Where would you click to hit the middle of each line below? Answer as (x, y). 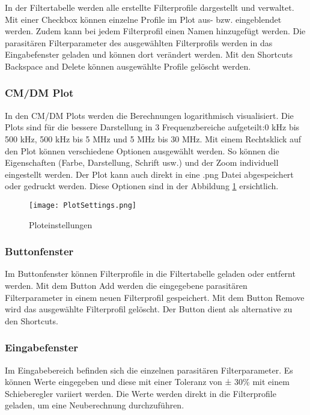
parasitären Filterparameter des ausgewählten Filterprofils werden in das (139, 42)
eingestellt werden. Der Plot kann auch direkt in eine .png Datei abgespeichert (149, 174)
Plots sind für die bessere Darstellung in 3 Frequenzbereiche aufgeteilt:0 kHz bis (152, 127)
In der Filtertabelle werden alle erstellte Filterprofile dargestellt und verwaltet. (150, 7)
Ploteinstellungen (61, 224)
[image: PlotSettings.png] (83, 205)
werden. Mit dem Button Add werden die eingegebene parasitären (126, 285)
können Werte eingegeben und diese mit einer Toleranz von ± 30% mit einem (147, 382)
